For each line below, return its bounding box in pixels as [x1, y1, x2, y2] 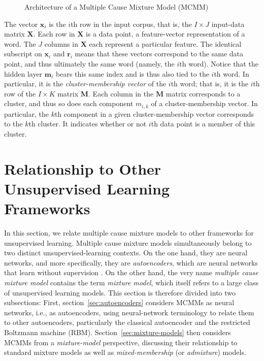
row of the [4, 88, 36, 99]
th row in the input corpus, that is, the [71, 18, 192, 29]
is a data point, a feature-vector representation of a [86, 28, 245, 39]
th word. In [214, 68, 249, 79]
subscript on [4, 48, 42, 59]
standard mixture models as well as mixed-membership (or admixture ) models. [4, 347, 246, 357]
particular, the [4, 108, 49, 119]
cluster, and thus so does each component [4, 98, 134, 109]
